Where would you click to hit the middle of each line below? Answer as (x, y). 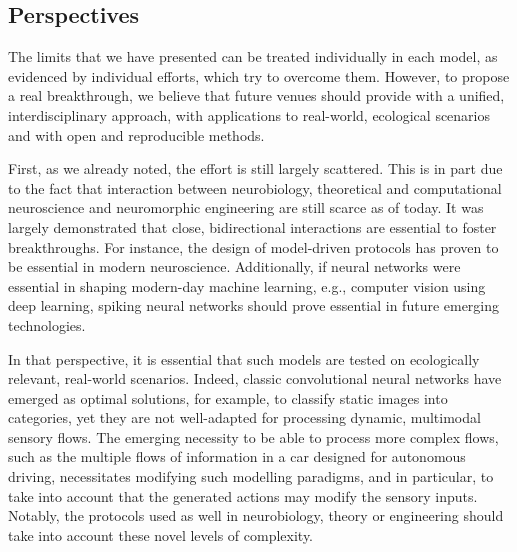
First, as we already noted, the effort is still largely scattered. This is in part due (255, 168)
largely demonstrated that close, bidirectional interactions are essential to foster (252, 226)
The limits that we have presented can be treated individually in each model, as (253, 56)
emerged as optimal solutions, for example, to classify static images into (228, 397)
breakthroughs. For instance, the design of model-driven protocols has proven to (253, 246)
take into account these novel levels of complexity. (161, 534)
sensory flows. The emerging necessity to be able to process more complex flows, (253, 436)
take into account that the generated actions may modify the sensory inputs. (243, 495)
